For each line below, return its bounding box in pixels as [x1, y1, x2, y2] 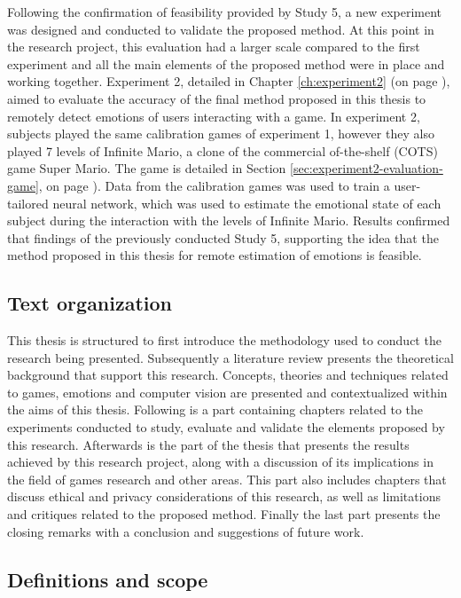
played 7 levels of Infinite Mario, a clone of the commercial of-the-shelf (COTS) [7, 141, 438, 160]
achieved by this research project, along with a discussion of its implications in [7, 452, 434, 471]
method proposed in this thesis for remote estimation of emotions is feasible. [7, 246, 422, 264]
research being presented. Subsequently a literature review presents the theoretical [7, 348, 454, 366]
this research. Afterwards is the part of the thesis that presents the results [7, 435, 410, 453]
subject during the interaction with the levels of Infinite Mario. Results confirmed [7, 211, 450, 230]
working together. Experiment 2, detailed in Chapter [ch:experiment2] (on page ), [7, 72, 450, 90]
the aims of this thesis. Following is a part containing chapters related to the [7, 400, 423, 419]
